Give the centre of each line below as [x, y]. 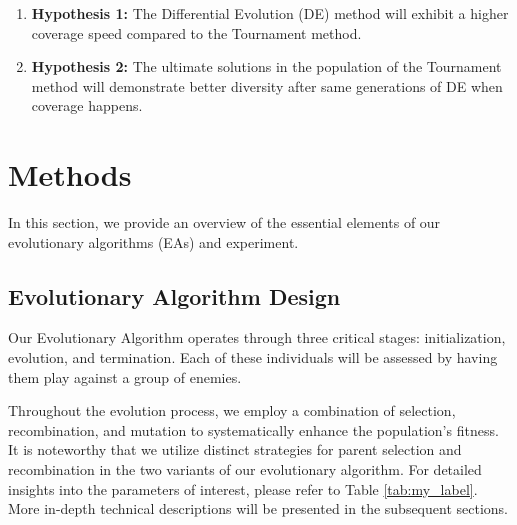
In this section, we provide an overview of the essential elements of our [224, 222]
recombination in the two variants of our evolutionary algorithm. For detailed [245, 469]
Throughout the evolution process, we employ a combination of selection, [232, 410]
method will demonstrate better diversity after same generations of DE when [267, 85]
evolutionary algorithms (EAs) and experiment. [153, 241]
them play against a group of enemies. [125, 376]
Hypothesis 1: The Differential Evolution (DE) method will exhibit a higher [270, 13]
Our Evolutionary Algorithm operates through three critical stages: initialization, [257, 337]
